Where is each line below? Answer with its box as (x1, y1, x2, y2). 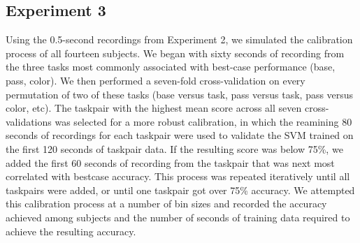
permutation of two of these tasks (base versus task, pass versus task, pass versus (6, 87, 354, 101)
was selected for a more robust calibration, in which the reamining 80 (55, 114, 352, 128)
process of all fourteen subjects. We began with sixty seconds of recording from (6, 45, 345, 60)
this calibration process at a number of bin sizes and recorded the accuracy (6, 196, 327, 211)
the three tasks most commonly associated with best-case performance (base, (6, 59, 336, 74)
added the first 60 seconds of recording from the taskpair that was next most (6, 155, 335, 170)
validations (6, 114, 52, 128)
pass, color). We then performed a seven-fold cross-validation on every (6, 73, 305, 87)
